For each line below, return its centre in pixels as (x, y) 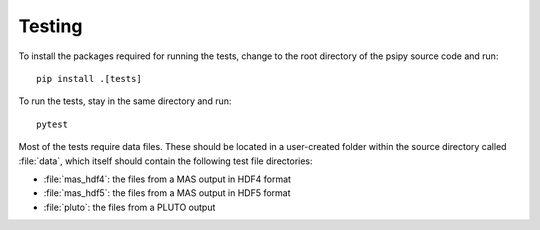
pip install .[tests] (89, 78)
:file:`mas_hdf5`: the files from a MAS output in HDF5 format (167, 193)
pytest (52, 124)
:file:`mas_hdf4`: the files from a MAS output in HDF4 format (167, 179)
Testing (50, 26)
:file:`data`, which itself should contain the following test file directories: (166, 161)
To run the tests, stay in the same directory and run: (125, 101)
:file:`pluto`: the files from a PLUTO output (129, 207)
